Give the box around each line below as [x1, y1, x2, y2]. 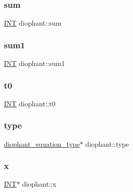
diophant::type [85, 138, 129, 149]
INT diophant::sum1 [4, 58, 65, 68]
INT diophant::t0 [4, 98, 55, 108]
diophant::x [22, 179, 56, 189]
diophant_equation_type [4, 138, 80, 149]
